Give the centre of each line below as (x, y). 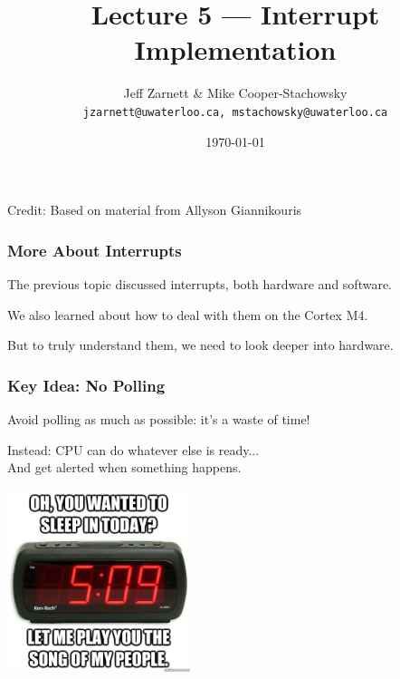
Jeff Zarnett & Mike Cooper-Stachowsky (235, 93)
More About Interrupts (95, 250)
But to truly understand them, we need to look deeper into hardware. (200, 345)
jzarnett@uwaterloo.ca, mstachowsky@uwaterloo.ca (235, 112)
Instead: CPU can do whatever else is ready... (133, 449)
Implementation (235, 49)
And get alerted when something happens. (124, 467)
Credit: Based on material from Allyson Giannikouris (155, 210)
